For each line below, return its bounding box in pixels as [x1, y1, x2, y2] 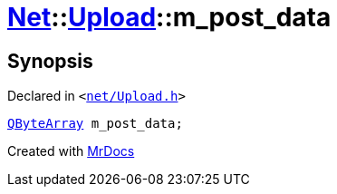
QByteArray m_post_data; [7, 116, 183, 131]
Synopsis [7, 49, 93, 73]
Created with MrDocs [7, 143, 135, 160]
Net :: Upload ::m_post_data [7, 2, 332, 33]
